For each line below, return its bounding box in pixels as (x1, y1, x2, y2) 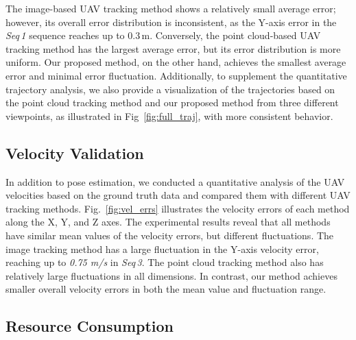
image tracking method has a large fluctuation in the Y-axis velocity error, (5, 241, 319, 256)
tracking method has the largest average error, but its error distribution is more (5, 41, 341, 56)
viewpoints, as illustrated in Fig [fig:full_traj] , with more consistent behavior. (5, 108, 333, 123)
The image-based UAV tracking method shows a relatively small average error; (5, 1, 336, 15)
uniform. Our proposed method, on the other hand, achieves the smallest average (5, 55, 346, 69)
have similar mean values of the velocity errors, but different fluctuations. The (5, 228, 334, 242)
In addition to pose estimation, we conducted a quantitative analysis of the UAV (5, 174, 345, 189)
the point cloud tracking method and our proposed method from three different (5, 95, 339, 110)
